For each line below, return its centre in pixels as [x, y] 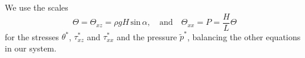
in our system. [31, 48]
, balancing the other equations [244, 36]
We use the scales [37, 7]
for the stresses [32, 36]
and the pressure [147, 36]
